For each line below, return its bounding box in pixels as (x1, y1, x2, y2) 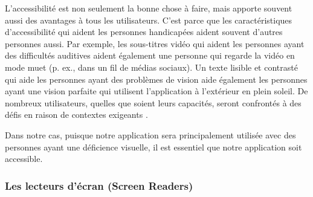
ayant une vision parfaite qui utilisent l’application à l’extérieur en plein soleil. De (5, 85, 308, 97)
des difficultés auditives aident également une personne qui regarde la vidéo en (5, 49, 295, 62)
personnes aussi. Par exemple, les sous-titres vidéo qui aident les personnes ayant (5, 37, 305, 50)
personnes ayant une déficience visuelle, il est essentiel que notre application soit (5, 140, 302, 153)
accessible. (5, 152, 43, 165)
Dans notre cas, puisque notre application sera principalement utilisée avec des (5, 128, 296, 141)
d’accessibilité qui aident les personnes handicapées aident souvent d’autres (5, 25, 283, 38)
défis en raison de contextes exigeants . (5, 108, 148, 121)
